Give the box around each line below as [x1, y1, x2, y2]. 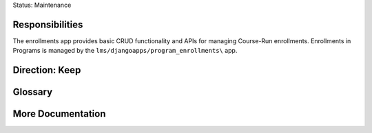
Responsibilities [12, 19, 83, 30]
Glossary [12, 86, 53, 98]
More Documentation [12, 108, 106, 120]
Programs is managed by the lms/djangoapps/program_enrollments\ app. [12, 47, 238, 55]
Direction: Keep [12, 64, 81, 76]
